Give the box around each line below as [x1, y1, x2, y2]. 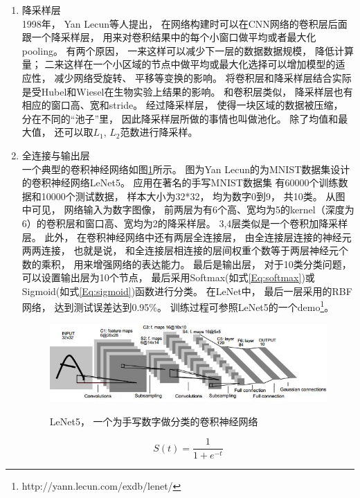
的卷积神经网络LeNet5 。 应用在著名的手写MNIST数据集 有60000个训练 [21, 175, 339, 190]
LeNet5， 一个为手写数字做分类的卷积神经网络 [49, 413, 258, 428]
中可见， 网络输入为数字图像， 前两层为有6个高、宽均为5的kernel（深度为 [21, 202, 354, 217]
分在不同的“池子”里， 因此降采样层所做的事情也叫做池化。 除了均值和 [21, 111, 339, 125]
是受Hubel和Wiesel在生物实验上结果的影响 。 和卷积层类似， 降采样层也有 [21, 84, 353, 98]
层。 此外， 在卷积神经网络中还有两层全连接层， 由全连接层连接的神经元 [21, 229, 352, 244]
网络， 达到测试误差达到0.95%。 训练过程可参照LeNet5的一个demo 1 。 [21, 298, 334, 314]
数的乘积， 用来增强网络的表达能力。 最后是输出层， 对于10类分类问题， [21, 256, 352, 271]
